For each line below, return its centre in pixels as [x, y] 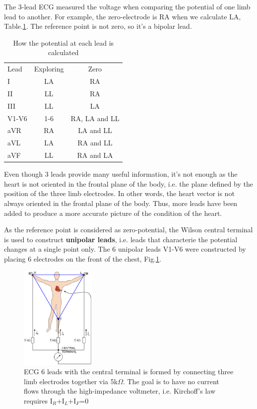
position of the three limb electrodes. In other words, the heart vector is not [119, 193]
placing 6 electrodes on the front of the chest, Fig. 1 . [83, 258]
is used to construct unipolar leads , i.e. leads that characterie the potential [121, 239]
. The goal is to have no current [171, 381]
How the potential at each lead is [64, 42]
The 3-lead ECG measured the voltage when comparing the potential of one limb [127, 6]
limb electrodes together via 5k [71, 381]
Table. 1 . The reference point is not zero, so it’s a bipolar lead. [98, 26]
